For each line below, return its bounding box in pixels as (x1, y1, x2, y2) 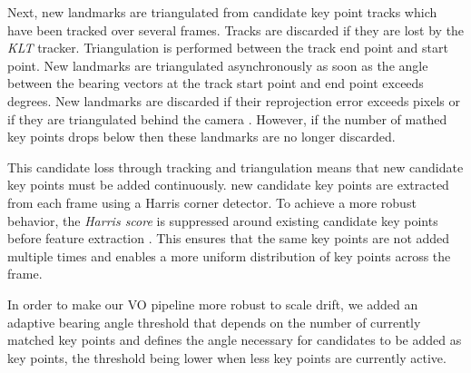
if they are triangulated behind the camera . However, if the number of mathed (7, 109, 447, 128)
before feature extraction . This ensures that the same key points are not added (7, 229, 450, 248)
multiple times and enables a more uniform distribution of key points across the (7, 246, 451, 265)
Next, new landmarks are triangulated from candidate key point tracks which (7, 3, 437, 21)
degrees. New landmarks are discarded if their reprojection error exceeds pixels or (7, 91, 460, 110)
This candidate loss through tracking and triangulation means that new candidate (7, 157, 464, 176)
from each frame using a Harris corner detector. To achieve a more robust (7, 192, 417, 211)
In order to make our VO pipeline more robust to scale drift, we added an (7, 294, 418, 313)
